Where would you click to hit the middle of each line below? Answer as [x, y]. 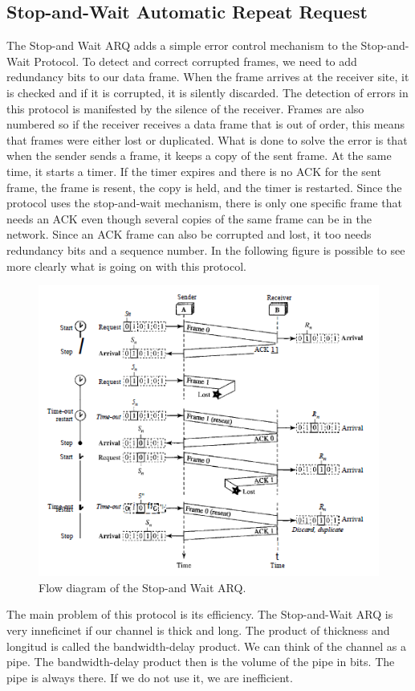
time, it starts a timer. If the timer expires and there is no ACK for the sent [194, 171]
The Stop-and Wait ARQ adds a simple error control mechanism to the [182, 45]
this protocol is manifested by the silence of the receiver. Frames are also [185, 108]
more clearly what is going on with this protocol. [126, 266]
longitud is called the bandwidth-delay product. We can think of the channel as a [207, 646]
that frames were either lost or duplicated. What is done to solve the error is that [207, 139]
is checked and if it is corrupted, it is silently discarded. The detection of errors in [207, 92]
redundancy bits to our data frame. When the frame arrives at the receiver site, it [208, 77]
